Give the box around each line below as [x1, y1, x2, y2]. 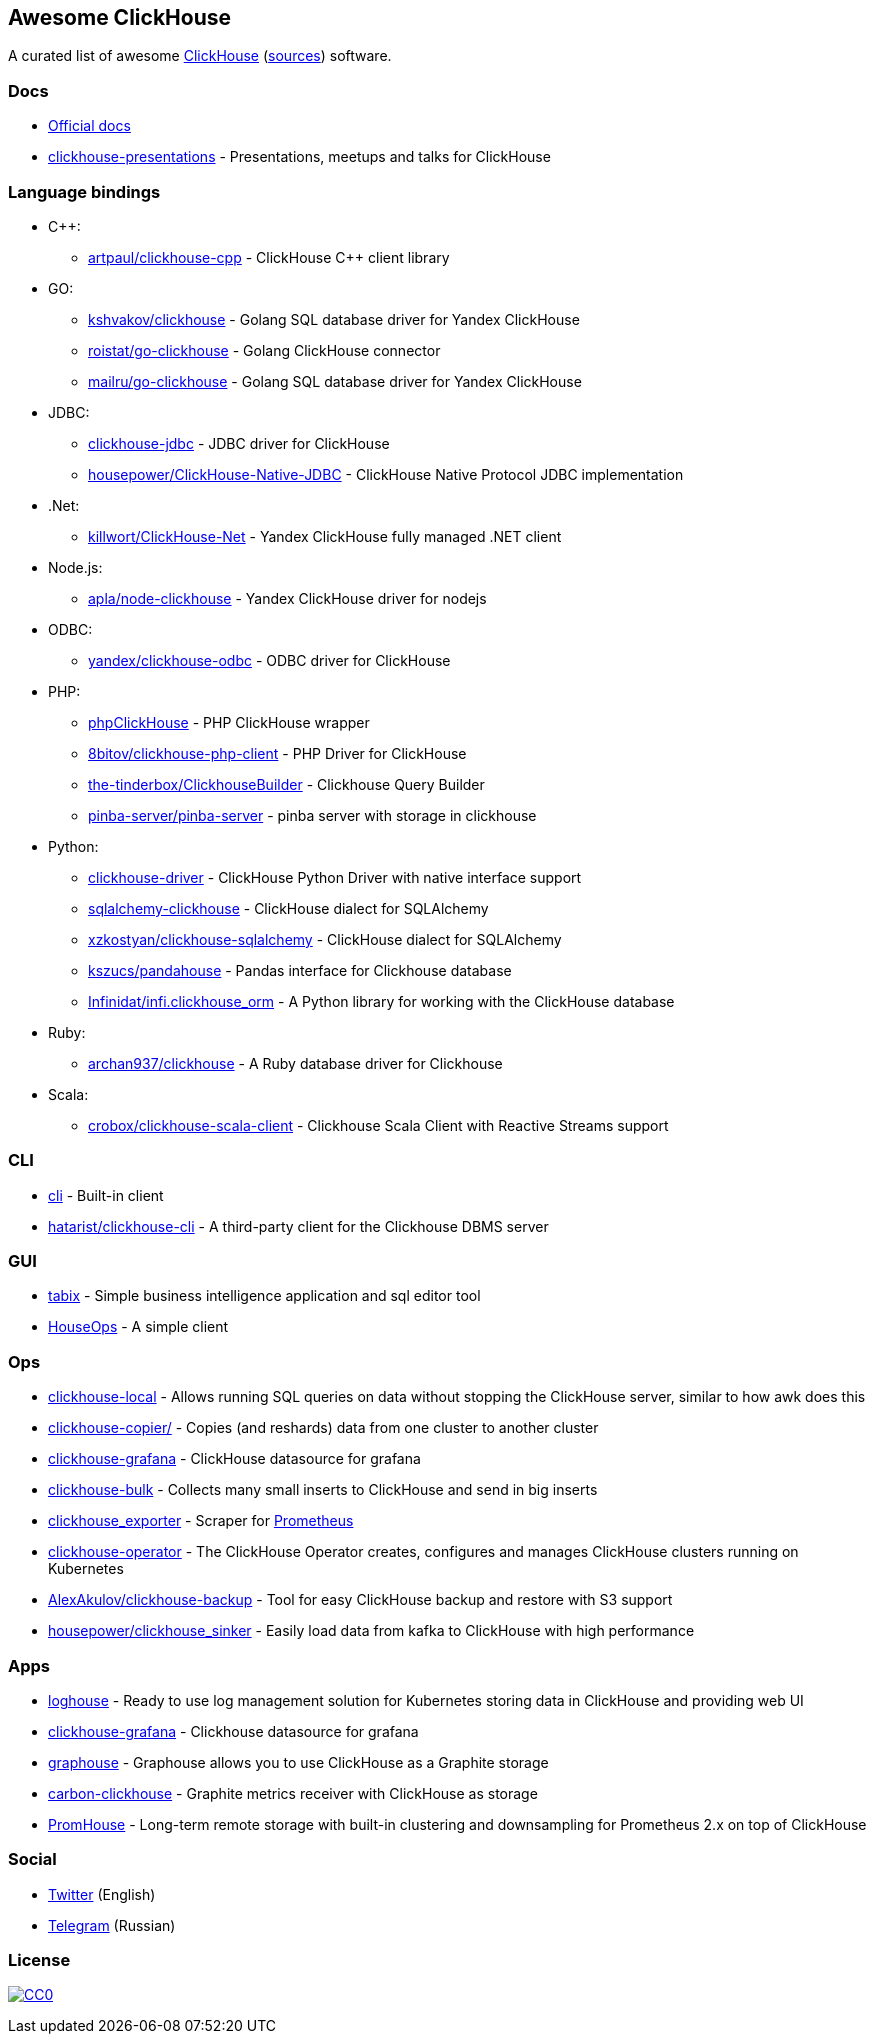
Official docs [48, 117, 131, 135]
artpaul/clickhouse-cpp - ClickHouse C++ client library [88, 248, 450, 266]
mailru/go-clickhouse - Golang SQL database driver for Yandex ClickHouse [88, 372, 582, 390]
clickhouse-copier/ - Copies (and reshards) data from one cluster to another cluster [48, 1419, 599, 1437]
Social [8, 1849, 57, 1870]
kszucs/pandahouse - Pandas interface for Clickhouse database [88, 961, 512, 979]
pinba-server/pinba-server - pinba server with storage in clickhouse [88, 806, 537, 824]
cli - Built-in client [48, 1186, 164, 1204]
